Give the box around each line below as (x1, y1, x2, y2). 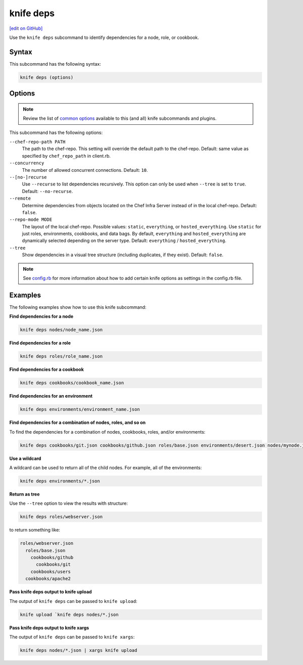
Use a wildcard (9, 455, 41, 461)
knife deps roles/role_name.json (20, 354, 103, 359)
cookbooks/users (30, 568, 71, 575)
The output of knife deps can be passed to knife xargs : (9, 634, 135, 640)
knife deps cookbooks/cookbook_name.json (20, 380, 124, 386)
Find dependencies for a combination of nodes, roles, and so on (9, 419, 146, 425)
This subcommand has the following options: (9, 129, 103, 135)
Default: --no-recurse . (22, 188, 73, 194)
